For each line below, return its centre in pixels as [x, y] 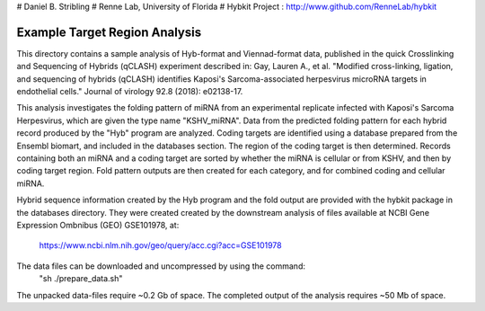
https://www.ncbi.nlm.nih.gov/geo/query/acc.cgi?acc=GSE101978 [160, 245]
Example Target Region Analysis [109, 32]
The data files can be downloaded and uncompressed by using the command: [161, 266]
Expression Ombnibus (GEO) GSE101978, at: [98, 225]
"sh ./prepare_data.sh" [81, 279]
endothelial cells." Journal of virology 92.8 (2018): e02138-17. [130, 92]
